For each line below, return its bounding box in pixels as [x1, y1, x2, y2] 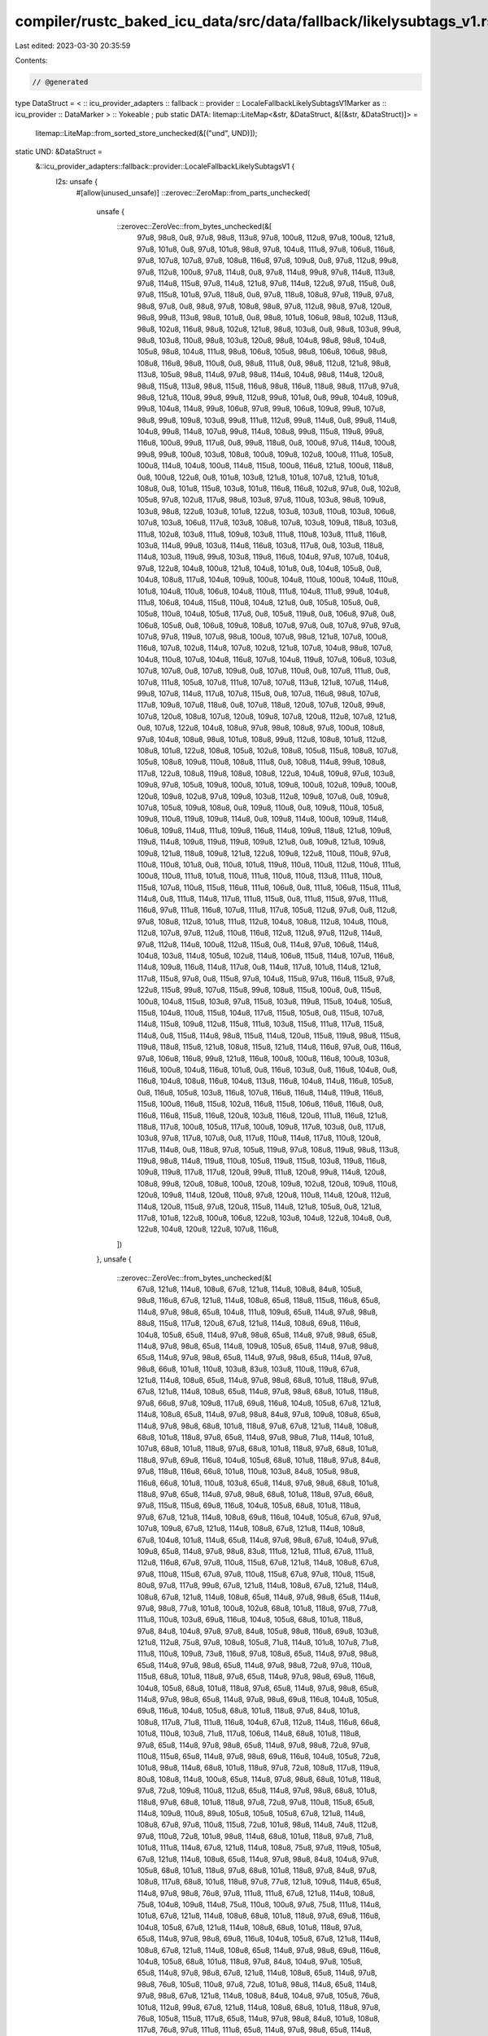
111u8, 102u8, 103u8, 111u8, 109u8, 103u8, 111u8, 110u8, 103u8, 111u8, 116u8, [137, 529, 388, 539]
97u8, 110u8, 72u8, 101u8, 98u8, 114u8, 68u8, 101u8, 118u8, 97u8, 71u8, [137, 1831, 374, 1841]
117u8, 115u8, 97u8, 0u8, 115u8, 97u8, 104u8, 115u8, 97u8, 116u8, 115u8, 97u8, [137, 973, 396, 983]
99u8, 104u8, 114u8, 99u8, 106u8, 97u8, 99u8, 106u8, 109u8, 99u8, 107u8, [137, 404, 386, 414]
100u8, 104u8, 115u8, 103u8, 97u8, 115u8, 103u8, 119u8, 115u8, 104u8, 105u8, [137, 996, 393, 1006]
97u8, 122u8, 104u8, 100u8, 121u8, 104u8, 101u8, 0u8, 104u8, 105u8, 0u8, [137, 563, 382, 573]
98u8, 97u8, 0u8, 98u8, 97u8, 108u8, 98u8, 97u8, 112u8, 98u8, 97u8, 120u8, [137, 301, 392, 311]
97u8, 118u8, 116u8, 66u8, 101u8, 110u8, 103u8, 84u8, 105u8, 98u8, [137, 1467, 360, 1477]
